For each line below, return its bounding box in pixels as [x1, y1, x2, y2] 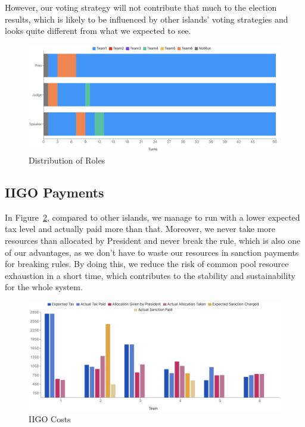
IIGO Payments [5, 183, 104, 202]
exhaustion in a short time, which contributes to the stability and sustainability [5, 269, 295, 281]
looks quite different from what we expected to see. [5, 24, 191, 37]
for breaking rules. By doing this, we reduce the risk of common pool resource [5, 258, 289, 270]
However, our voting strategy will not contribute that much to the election [5, 1, 277, 13]
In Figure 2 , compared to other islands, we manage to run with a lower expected [5, 211, 300, 223]
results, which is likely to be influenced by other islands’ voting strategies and [5, 12, 288, 25]
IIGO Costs [29, 413, 71, 425]
